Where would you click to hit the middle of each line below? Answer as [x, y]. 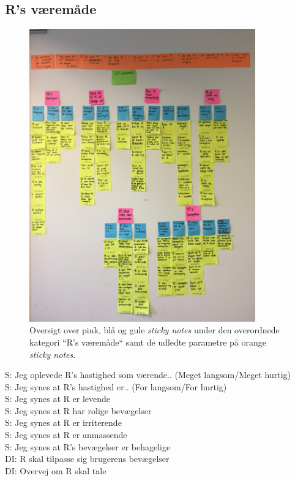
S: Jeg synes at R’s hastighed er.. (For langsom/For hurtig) [116, 386]
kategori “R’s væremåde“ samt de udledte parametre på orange [148, 342]
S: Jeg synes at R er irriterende [63, 422]
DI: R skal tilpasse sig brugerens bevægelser [87, 459]
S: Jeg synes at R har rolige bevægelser [78, 410]
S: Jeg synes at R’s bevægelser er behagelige [88, 446]
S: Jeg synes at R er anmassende [66, 435]
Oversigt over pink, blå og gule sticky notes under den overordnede [155, 330]
